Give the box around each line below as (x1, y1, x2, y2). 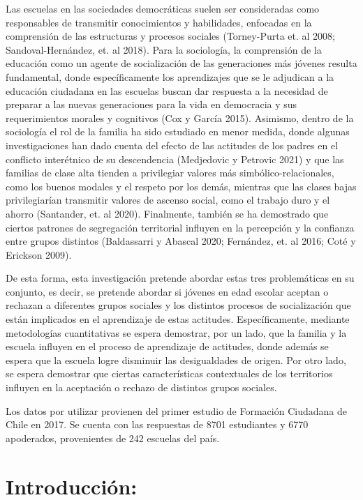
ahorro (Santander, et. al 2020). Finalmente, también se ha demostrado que (6, 206, 329, 220)
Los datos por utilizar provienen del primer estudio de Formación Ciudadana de (6, 403, 347, 418)
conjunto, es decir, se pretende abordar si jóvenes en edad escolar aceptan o (6, 284, 329, 298)
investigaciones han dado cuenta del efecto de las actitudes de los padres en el (6, 137, 339, 152)
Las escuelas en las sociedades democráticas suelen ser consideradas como (6, 1, 320, 15)
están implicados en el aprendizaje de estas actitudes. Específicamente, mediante (6, 312, 350, 326)
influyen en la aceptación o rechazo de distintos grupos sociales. (6, 380, 277, 395)
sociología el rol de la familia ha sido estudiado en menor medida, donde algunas (6, 124, 350, 139)
